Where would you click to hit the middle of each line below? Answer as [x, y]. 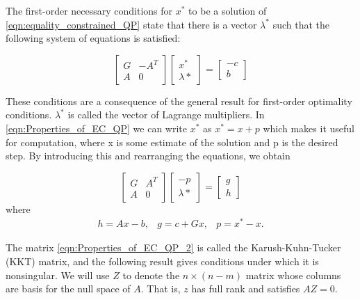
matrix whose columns [293, 275]
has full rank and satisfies [246, 289]
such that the [301, 24]
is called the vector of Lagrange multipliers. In [166, 115]
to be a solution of [228, 10]
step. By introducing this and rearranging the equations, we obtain [148, 156]
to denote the [151, 275]
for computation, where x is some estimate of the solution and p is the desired [172, 142]
